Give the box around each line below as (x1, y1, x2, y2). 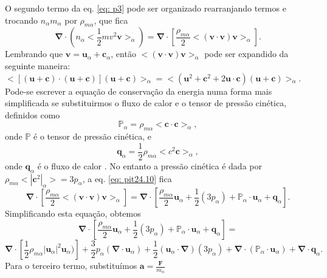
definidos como (5, 108, 60, 121)
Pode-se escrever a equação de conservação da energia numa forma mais (5, 84, 272, 97)
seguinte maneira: (5, 59, 71, 72)
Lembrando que (5, 47, 63, 60)
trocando (5, 13, 38, 26)
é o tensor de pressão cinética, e (33, 130, 151, 143)
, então (111, 47, 136, 60)
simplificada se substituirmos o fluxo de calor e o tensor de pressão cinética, (5, 97, 287, 109)
